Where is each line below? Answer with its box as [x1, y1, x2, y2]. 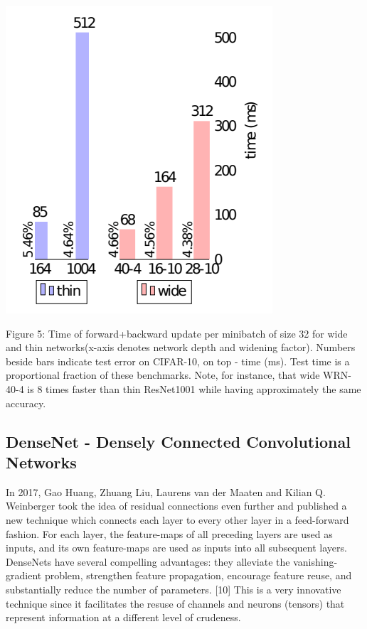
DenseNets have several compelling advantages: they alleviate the [6, 554, 290, 569]
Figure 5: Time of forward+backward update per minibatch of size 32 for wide [6, 326, 348, 340]
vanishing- [293, 554, 338, 569]
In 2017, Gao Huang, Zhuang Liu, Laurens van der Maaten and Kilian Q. [6, 484, 326, 499]
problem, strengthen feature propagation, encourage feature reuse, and [44, 568, 352, 583]
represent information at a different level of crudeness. [6, 610, 241, 625]
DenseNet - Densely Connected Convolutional [6, 430, 351, 452]
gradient [6, 568, 42, 583]
